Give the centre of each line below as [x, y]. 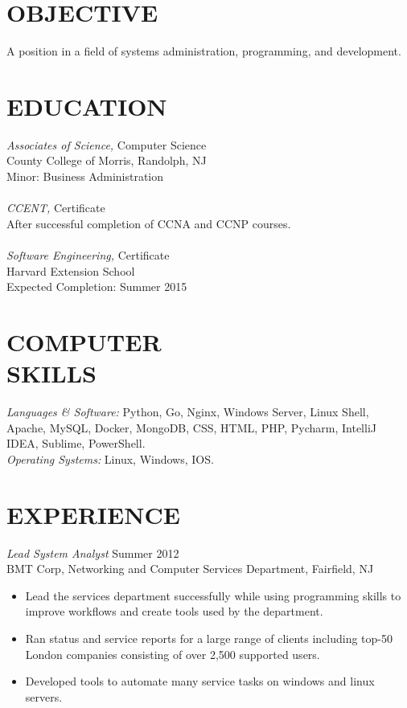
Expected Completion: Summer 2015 [97, 286]
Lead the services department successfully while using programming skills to [213, 595]
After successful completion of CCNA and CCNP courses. [149, 223]
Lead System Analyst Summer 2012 [93, 552]
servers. [44, 696]
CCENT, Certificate [56, 208]
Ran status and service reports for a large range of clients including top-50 [209, 638]
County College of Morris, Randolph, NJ [107, 160]
